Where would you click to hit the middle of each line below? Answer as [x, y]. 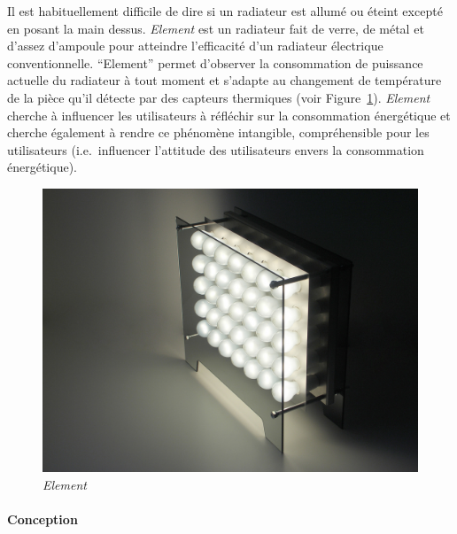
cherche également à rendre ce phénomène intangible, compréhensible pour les [218, 132]
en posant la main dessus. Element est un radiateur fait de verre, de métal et [216, 28]
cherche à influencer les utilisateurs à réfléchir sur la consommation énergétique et [229, 115]
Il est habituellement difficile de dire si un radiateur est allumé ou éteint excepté [225, 11]
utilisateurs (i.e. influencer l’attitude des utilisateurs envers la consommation [216, 149]
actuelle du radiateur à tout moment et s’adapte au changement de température [225, 80]
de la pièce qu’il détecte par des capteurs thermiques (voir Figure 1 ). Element [219, 97]
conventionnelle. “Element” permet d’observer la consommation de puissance [215, 62]
